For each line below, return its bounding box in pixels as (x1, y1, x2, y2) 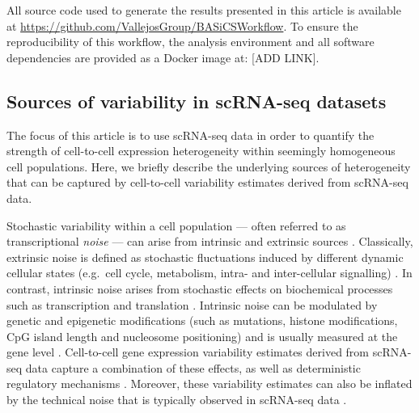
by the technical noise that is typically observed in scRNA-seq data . (6, 391, 347, 408)
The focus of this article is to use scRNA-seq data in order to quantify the (6, 126, 375, 143)
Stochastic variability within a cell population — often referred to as (6, 217, 346, 234)
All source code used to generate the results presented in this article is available (6, 2, 401, 18)
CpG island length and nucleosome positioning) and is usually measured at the (6, 327, 398, 344)
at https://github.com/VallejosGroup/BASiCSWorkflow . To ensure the (6, 17, 358, 34)
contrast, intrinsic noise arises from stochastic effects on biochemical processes (6, 280, 393, 297)
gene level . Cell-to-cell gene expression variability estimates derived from (6, 343, 370, 360)
